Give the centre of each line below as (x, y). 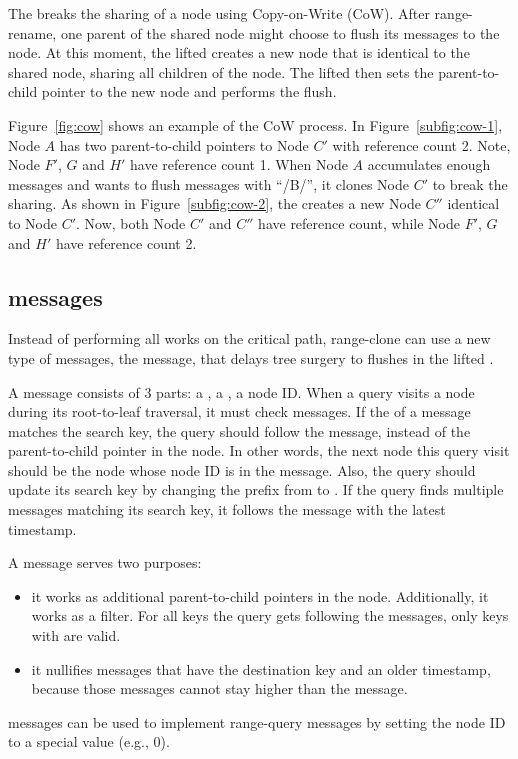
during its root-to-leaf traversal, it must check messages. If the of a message (239, 411)
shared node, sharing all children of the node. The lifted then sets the (221, 71)
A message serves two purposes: (105, 562)
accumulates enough (429, 164)
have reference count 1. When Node (239, 164)
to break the (470, 183)
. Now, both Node (131, 222)
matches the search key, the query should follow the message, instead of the (239, 430)
